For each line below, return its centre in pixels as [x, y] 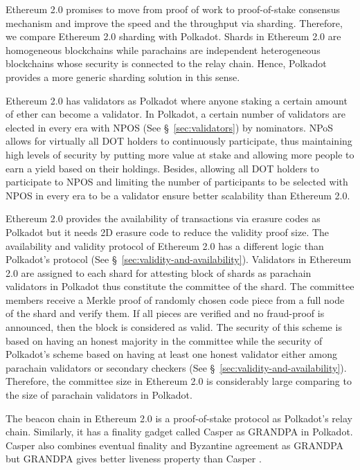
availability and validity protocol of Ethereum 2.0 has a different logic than [165, 245]
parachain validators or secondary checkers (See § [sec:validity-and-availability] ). [176, 367]
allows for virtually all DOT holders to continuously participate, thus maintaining [179, 141]
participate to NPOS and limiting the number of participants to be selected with [177, 182]
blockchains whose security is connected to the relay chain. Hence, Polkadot [166, 63]
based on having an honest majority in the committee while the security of [164, 340]
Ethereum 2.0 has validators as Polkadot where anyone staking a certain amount [177, 100]
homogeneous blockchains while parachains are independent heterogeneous [163, 49]
